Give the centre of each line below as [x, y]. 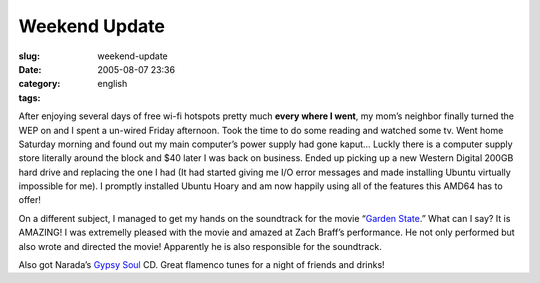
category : [39, 84]
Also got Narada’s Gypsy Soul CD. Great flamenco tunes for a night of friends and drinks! [201, 265]
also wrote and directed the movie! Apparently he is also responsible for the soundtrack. [200, 246]
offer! [30, 200]
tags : [29, 97]
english [112, 84]
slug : [29, 56]
